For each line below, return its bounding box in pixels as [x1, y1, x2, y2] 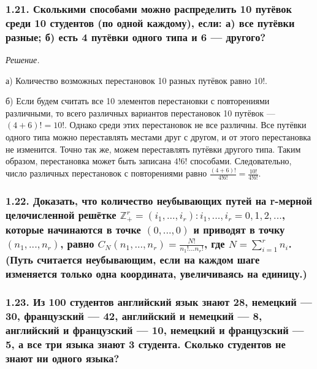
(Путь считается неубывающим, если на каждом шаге [6, 252, 260, 267]
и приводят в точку [193, 221, 285, 237]
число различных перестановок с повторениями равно [6, 167, 207, 180]
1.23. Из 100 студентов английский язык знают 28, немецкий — [6, 294, 312, 309]
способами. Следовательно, [190, 154, 292, 167]
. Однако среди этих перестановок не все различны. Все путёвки [64, 118, 307, 131]
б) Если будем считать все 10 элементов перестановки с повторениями [6, 94, 270, 107]
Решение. [6, 53, 40, 66]
